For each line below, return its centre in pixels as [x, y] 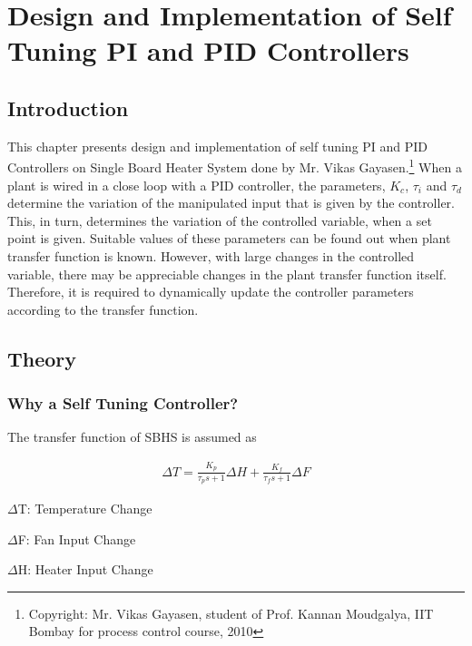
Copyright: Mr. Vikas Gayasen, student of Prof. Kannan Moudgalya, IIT [231, 613]
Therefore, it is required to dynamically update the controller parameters [211, 292]
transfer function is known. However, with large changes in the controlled [211, 255]
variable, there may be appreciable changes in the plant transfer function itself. [227, 274]
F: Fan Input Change [77, 538]
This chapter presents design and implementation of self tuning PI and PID [218, 146]
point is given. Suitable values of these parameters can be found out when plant [229, 238]
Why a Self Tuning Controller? [123, 403]
